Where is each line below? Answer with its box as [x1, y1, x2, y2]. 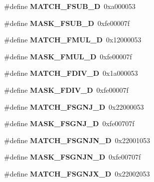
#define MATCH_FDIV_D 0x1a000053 [4, 68, 138, 78]
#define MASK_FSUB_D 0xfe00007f [4, 17, 130, 28]
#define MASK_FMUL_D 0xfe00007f [4, 51, 132, 61]
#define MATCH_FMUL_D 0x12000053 [4, 34, 142, 45]
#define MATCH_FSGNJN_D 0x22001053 [4, 135, 150, 145]
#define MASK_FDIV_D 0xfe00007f [4, 84, 129, 95]
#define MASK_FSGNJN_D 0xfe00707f [4, 152, 141, 162]
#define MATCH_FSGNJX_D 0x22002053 [4, 168, 150, 179]
